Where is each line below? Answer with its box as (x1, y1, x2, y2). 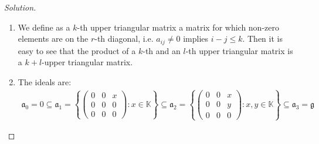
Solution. (4, 1, 36, 13)
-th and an (142, 44, 181, 56)
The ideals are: (18, 75, 72, 88)
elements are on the (18, 32, 89, 45)
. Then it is (242, 32, 283, 45)
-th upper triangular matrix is (185, 44, 293, 56)
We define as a (18, 21, 70, 33)
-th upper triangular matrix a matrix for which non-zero (77, 21, 279, 33)
